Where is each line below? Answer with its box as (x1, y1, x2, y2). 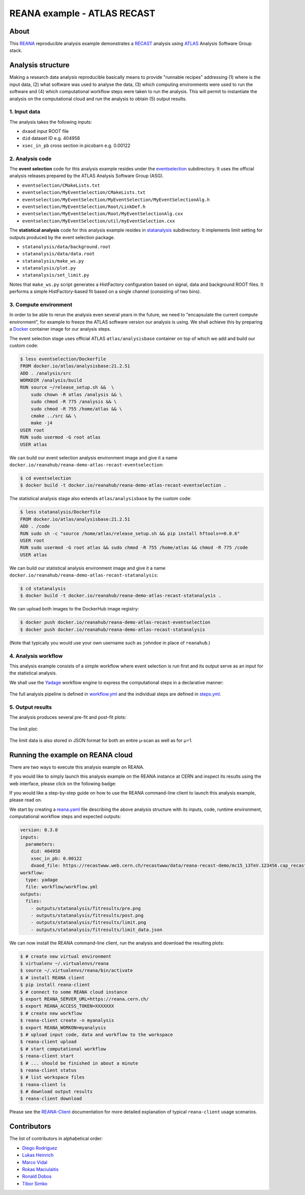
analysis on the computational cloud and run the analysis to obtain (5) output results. (9, 96, 187, 102)
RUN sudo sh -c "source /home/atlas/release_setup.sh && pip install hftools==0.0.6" (20, 531, 240, 536)
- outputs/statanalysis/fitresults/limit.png (30, 920, 146, 925)
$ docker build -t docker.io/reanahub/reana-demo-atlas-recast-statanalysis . (20, 593, 221, 599)
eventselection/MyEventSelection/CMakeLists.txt (22, 190, 146, 195)
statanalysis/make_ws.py (22, 258, 84, 264)
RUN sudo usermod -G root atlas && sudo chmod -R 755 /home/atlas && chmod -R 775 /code (20, 545, 249, 550)
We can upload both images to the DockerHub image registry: (9, 606, 139, 612)
